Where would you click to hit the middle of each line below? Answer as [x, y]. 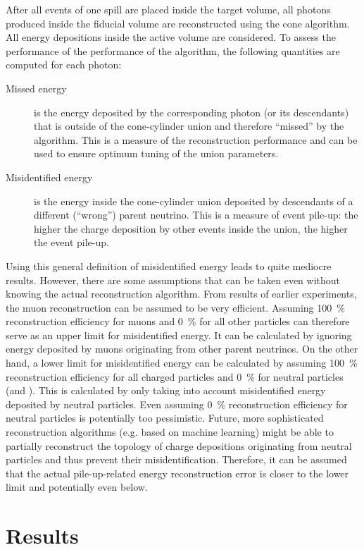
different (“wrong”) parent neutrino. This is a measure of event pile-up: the [196, 215]
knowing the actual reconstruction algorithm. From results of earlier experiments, [181, 294]
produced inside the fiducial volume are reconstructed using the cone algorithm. [178, 23]
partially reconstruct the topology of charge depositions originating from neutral [179, 445]
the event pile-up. [71, 242]
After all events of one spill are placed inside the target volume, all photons [168, 9]
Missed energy [36, 88]
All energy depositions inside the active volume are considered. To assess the [171, 37]
